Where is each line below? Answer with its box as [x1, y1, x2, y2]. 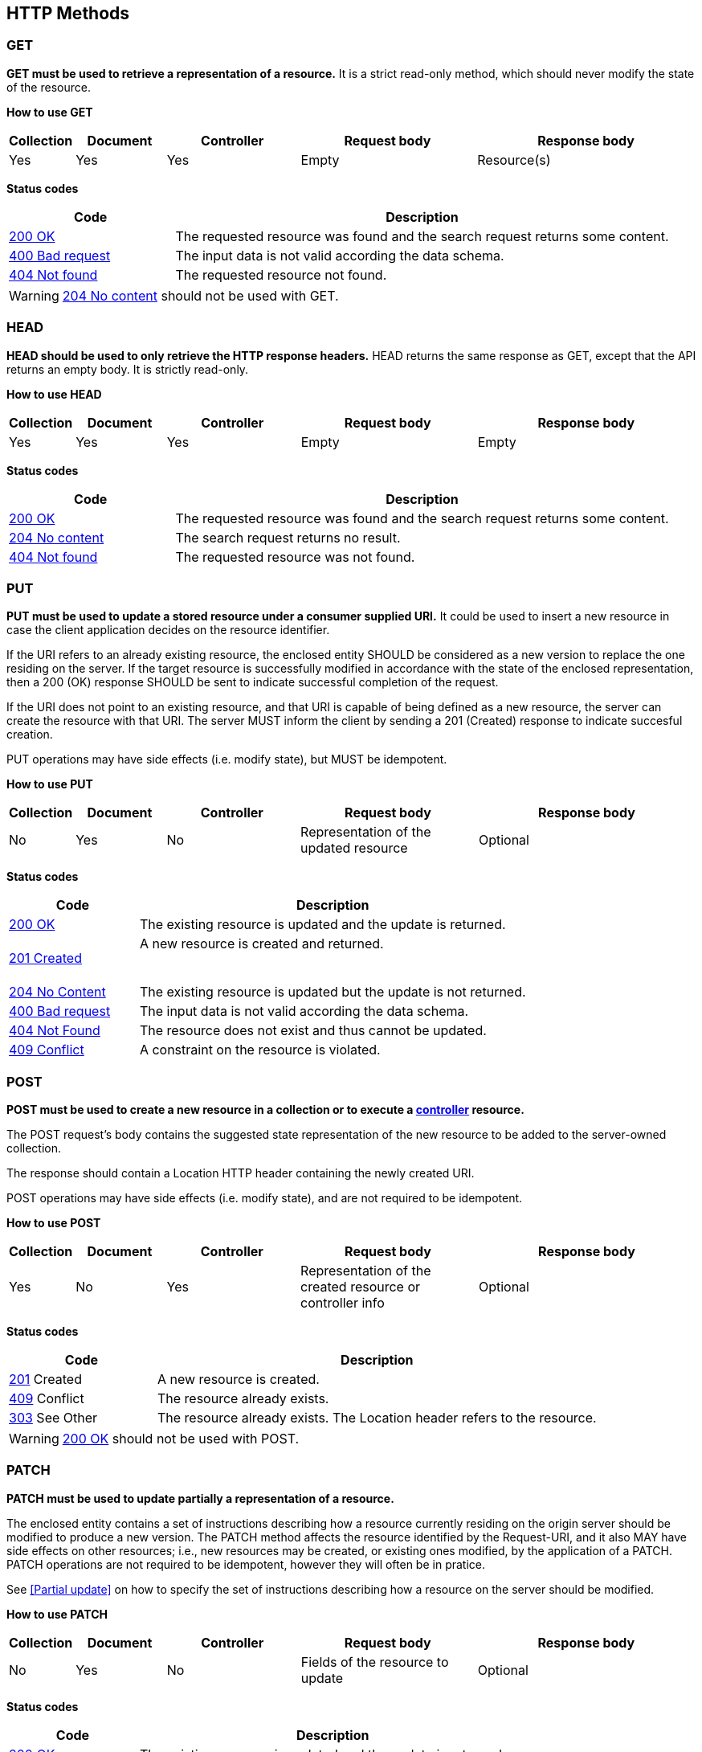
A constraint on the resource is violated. [139, 1042, 381, 1058]
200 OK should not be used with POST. [62, 1431, 300, 1447]
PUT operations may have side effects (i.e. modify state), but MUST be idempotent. [6, 752, 447, 767]
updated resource [300, 840, 408, 857]
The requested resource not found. [175, 266, 387, 283]
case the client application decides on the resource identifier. [6, 623, 330, 637]
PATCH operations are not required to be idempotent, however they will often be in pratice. [6, 1557, 486, 1571]
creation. [6, 727, 53, 742]
